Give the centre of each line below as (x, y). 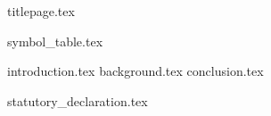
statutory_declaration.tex (78, 100)
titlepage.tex (41, 11)
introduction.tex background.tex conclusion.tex (135, 71)
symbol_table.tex (55, 41)
